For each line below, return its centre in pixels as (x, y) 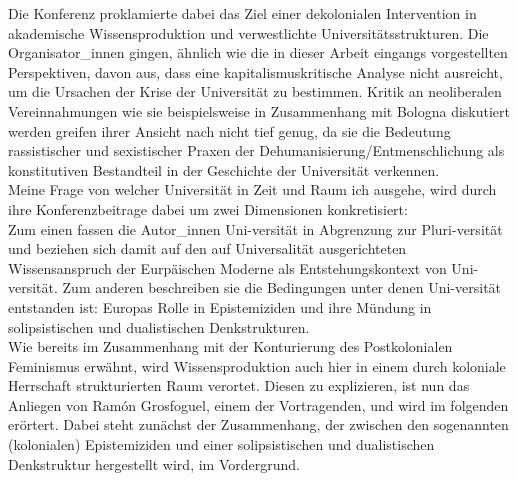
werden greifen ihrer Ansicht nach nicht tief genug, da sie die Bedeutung (229, 130)
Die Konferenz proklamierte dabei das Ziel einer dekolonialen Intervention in (242, 13)
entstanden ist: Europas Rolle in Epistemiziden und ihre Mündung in (220, 306)
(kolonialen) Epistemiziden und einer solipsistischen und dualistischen (221, 444)
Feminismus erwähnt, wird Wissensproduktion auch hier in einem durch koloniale (257, 365)
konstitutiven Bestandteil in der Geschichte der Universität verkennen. (224, 169)
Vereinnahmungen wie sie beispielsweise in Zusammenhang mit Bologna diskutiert (259, 110)
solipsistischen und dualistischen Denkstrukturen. (159, 326)
